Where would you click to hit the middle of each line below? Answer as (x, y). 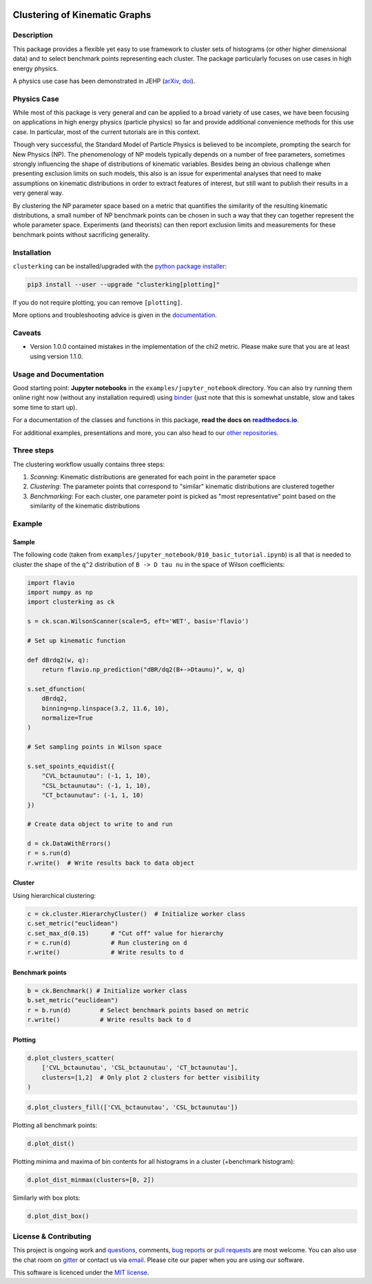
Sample (24, 542)
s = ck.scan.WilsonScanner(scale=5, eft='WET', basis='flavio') (138, 621)
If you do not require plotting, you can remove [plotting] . (97, 302)
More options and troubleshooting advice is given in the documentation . (115, 315)
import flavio (51, 583)
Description (33, 35)
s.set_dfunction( (56, 689)
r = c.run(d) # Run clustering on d (107, 943)
